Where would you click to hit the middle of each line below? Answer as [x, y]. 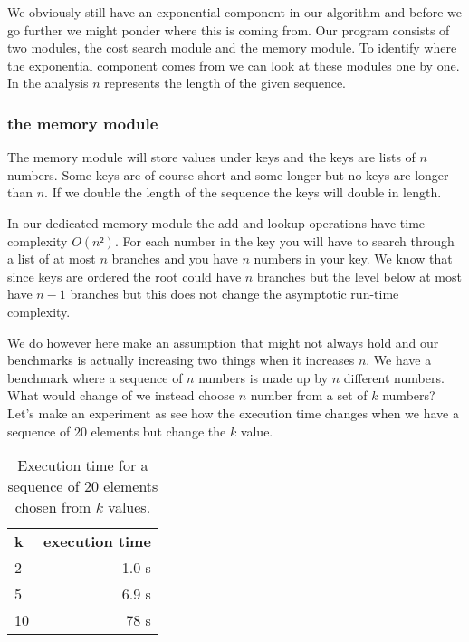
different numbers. [394, 377]
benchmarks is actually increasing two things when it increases [181, 360]
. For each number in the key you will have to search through [284, 240]
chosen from [53, 507]
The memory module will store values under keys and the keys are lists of [211, 157]
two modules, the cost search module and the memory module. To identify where [232, 48]
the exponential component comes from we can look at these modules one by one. [234, 65]
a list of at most [52, 259]
